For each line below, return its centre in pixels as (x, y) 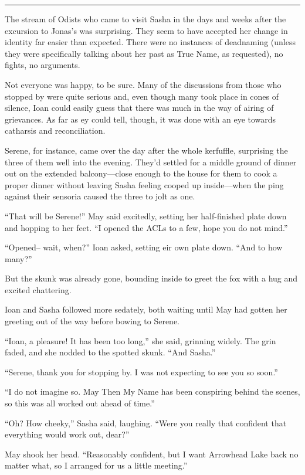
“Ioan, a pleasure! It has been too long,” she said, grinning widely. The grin (140, 340)
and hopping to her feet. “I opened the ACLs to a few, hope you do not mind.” (146, 227)
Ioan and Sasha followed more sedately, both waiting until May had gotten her (146, 309)
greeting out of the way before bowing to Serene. (92, 321)
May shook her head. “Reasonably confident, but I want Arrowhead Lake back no (152, 454)
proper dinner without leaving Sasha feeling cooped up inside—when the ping (144, 184)
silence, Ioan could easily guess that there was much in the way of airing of (139, 108)
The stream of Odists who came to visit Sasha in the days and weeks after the (145, 19)
